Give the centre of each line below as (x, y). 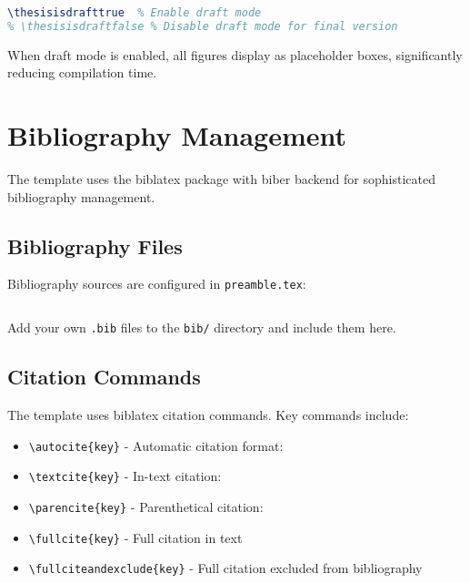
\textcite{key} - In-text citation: (125, 476)
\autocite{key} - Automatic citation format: (156, 445)
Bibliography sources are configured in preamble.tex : (157, 284)
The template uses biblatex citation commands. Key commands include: (208, 414)
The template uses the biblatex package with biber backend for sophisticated (221, 179)
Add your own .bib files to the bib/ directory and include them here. (202, 327)
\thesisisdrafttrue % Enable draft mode (135, 13)
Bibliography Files (95, 245)
